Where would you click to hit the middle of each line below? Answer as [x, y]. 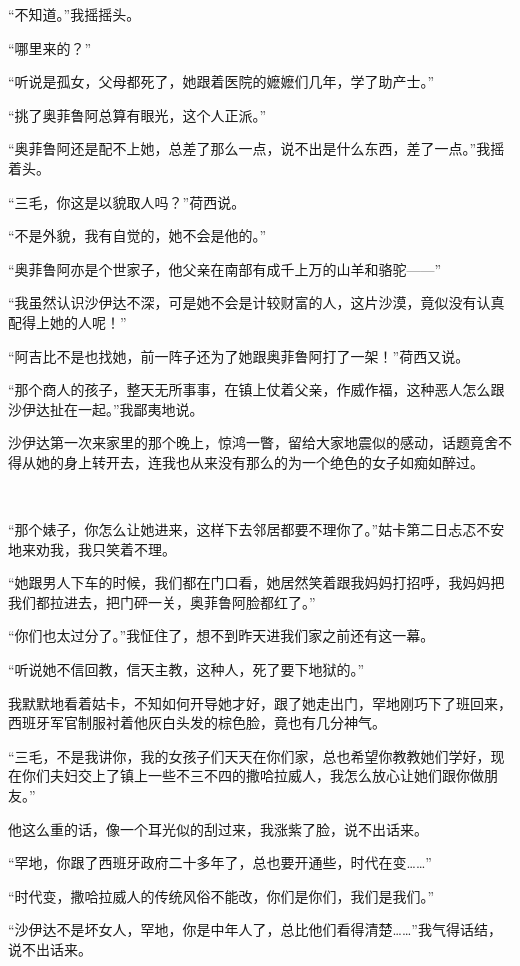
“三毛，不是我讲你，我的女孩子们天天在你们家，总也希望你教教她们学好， [249, 755]
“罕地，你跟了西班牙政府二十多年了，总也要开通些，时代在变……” [220, 862]
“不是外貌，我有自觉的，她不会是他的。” [137, 235]
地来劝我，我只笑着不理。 [92, 548]
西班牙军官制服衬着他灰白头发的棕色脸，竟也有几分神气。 [197, 722]
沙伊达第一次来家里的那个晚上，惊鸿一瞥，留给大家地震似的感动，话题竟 [246, 442]
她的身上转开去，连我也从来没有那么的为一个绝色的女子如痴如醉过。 [259, 461]
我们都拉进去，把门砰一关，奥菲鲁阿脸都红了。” [162, 601]
